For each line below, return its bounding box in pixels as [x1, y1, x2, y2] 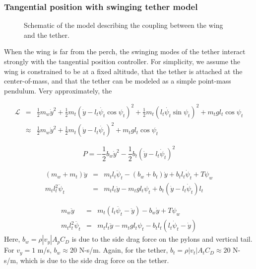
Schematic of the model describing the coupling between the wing [24, 20, 223, 30]
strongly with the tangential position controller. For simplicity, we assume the [4, 56, 240, 66]
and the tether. [24, 29, 69, 40]
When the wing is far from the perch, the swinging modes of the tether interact [4, 46, 246, 57]
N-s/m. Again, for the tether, [79, 245, 168, 255]
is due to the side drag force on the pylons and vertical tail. [71, 234, 253, 244]
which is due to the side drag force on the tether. [20, 255, 169, 265]
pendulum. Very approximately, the [4, 85, 112, 95]
